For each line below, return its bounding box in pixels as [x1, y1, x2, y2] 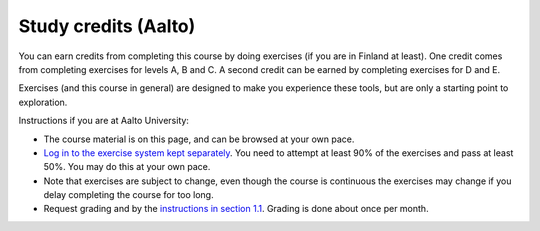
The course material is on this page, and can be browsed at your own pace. [43, 133, 355, 145]
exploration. [18, 96, 68, 108]
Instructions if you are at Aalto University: [18, 115, 190, 127]
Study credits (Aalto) [18, 15, 196, 37]
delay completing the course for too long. [43, 189, 214, 201]
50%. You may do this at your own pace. [43, 161, 211, 173]
